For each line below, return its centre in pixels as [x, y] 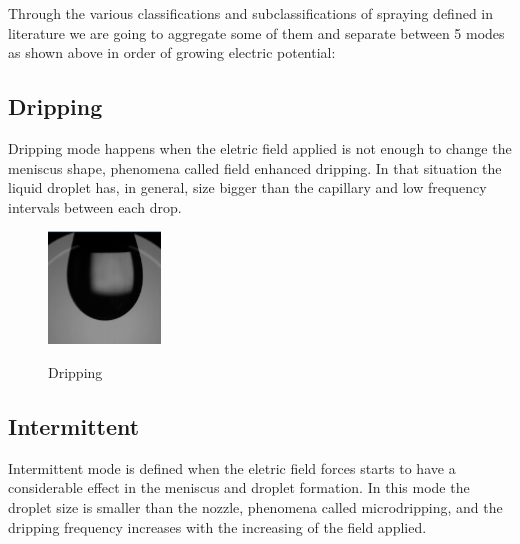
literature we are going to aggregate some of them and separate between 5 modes [256, 32]
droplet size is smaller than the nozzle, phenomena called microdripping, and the [255, 507]
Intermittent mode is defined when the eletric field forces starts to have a [232, 467]
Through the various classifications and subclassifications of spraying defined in [251, 13]
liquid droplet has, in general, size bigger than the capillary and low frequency [247, 187]
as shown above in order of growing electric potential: [172, 52]
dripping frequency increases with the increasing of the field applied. [217, 526]
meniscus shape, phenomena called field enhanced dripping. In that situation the [255, 167]
